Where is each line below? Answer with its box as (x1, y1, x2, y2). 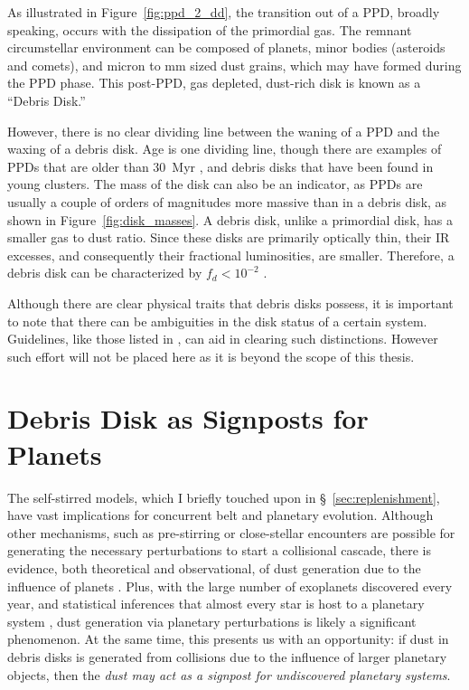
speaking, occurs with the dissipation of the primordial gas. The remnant (7, 20, 412, 39)
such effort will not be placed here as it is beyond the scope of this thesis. (7, 346, 415, 365)
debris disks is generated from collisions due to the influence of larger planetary (7, 647, 447, 666)
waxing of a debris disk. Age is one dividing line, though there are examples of (7, 139, 442, 158)
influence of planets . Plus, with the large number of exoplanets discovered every (7, 576, 453, 595)
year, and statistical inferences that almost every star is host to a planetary (7, 594, 425, 613)
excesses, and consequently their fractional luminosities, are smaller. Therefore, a (7, 245, 455, 264)
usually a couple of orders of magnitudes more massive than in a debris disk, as (7, 192, 447, 211)
